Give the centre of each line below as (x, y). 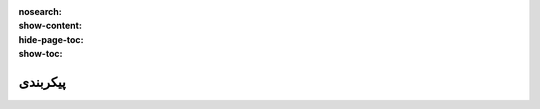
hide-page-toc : (51, 39)
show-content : (50, 26)
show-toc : (40, 54)
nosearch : (40, 11)
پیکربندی (42, 81)
